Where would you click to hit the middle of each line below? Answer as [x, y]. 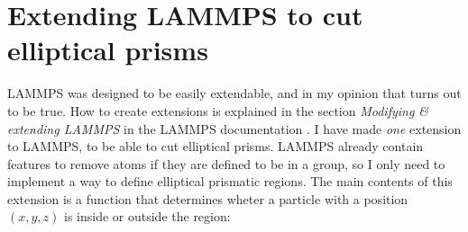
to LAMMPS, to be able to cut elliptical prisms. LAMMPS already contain [216, 146]
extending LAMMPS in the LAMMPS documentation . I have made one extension [234, 128]
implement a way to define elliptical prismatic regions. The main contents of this [230, 181]
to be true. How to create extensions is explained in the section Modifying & [218, 110]
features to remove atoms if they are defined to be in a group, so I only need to [226, 163]
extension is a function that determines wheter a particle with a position [208, 198]
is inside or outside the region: [147, 216]
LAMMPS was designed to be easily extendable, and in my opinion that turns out [234, 93]
